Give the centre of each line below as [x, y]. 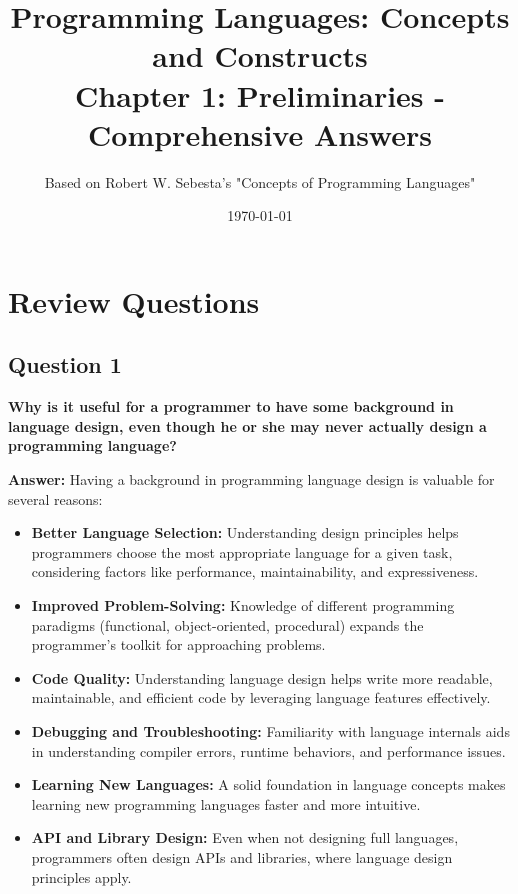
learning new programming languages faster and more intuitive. [226, 803]
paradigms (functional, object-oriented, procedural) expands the [227, 624]
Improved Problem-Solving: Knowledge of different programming [243, 605]
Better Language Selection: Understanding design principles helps [245, 532]
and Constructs [260, 55]
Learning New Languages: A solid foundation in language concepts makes [268, 784]
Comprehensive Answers [260, 133]
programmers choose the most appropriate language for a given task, [242, 551]
